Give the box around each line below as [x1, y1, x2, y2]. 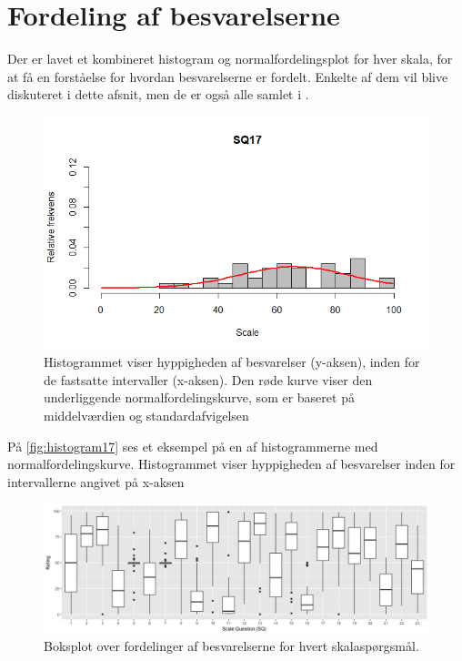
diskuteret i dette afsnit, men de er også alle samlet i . [7, 85, 309, 104]
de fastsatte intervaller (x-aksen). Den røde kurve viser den [44, 370, 373, 389]
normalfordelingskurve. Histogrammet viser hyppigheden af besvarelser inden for [7, 454, 456, 473]
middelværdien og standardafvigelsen [44, 406, 249, 425]
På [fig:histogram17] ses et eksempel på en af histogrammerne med [7, 436, 378, 455]
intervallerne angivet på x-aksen [7, 472, 185, 491]
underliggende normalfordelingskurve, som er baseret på [44, 388, 355, 407]
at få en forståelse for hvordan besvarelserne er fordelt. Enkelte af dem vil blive [7, 66, 448, 86]
